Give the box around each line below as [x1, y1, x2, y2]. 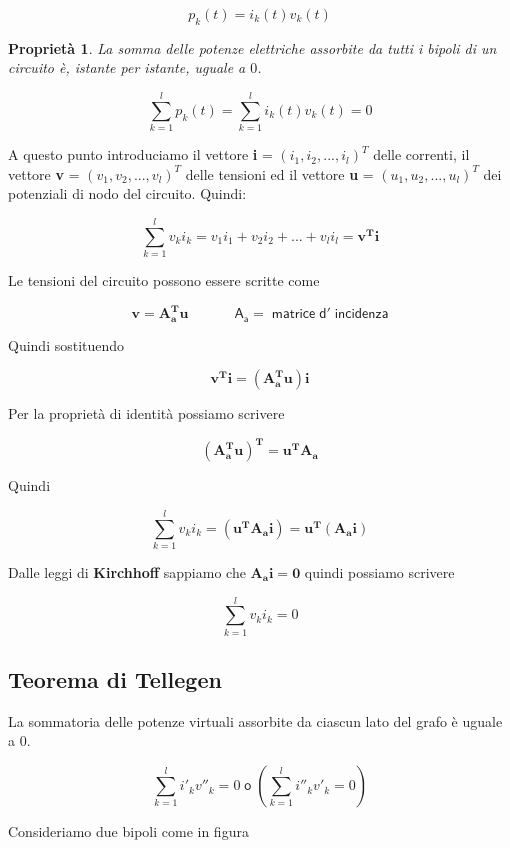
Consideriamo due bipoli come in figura [8, 821, 249, 842]
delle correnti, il [373, 144, 470, 165]
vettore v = [8, 163, 80, 184]
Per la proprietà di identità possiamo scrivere [8, 403, 285, 424]
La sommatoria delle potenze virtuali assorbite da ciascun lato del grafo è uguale [8, 710, 503, 731]
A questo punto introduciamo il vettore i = [8, 144, 273, 165]
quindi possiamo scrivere [304, 561, 455, 582]
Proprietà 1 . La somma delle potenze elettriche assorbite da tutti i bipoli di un [8, 37, 497, 58]
